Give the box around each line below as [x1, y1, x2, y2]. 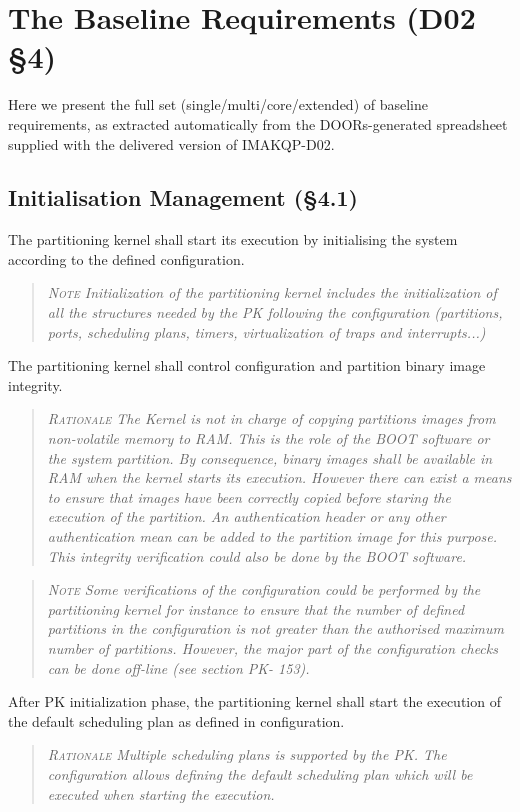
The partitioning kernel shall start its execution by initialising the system [8, 229, 458, 250]
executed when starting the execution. [47, 783, 275, 804]
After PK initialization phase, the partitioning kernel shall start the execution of [8, 691, 501, 712]
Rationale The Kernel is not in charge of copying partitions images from [47, 408, 496, 429]
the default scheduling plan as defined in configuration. [8, 710, 345, 731]
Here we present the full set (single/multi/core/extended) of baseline [8, 94, 428, 115]
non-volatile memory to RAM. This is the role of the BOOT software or [47, 428, 490, 449]
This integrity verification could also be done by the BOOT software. [47, 545, 467, 566]
